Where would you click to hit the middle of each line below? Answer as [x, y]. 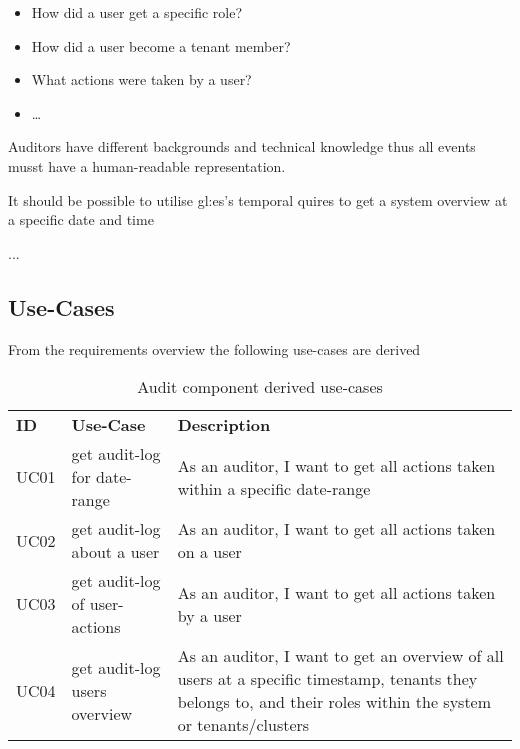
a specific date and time [81, 219]
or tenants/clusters [243, 725]
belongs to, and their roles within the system [334, 702]
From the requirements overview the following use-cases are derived [214, 348]
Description [224, 425]
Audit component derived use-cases [260, 387]
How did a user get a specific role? [136, 12]
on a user [209, 552]
